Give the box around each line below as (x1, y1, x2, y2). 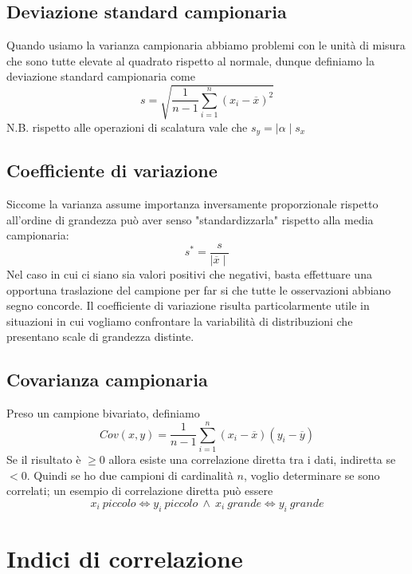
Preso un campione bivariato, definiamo (6, 405, 200, 422)
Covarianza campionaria (6, 367, 208, 392)
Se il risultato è (6, 450, 81, 467)
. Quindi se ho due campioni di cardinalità (26, 466, 233, 483)
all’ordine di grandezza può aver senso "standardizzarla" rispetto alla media (6, 211, 374, 228)
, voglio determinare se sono (243, 466, 380, 483)
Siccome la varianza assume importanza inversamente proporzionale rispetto (6, 196, 379, 212)
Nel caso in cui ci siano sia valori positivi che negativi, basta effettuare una (6, 266, 372, 283)
